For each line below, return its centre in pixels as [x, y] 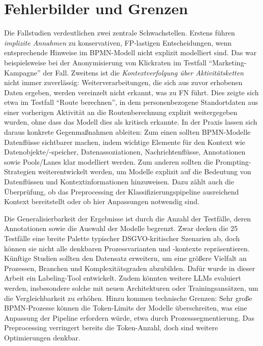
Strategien [20, 171]
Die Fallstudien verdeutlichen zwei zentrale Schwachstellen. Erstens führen [120, 33]
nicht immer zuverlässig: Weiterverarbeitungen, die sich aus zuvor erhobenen [123, 82]
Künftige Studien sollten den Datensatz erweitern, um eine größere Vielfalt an [125, 258]
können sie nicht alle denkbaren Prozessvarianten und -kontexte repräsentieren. [127, 248]
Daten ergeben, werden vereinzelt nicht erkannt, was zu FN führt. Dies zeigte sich [131, 92]
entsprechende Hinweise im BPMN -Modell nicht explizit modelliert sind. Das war [130, 52]
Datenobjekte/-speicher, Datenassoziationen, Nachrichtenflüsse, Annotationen [125, 152]
